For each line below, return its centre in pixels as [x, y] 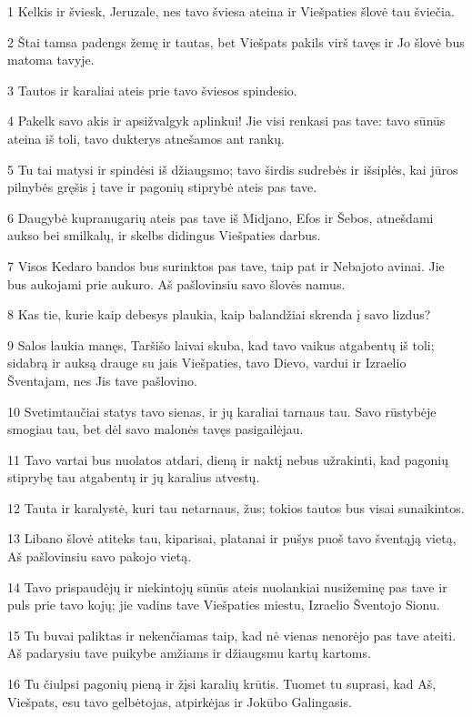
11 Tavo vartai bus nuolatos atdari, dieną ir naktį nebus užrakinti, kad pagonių [228, 459]
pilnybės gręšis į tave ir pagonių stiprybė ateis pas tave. [162, 187]
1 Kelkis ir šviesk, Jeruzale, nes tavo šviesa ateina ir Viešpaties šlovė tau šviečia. [231, 11]
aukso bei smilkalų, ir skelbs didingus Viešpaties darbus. [164, 235]
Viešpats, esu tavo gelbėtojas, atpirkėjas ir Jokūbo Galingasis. [180, 701]
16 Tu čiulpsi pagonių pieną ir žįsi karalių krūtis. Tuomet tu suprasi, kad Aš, [222, 684]
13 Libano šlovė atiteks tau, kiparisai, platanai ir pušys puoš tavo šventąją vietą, [232, 538]
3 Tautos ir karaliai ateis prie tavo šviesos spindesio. [152, 90]
